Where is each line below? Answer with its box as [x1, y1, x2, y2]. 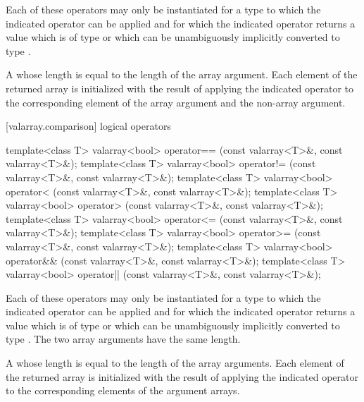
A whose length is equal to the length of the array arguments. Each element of [6, 355, 344, 370]
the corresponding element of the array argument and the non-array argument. [6, 95, 346, 109]
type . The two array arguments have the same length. [6, 331, 241, 346]
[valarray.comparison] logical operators [6, 118, 171, 133]
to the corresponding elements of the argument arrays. [6, 383, 240, 398]
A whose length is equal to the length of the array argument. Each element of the [6, 67, 358, 82]
